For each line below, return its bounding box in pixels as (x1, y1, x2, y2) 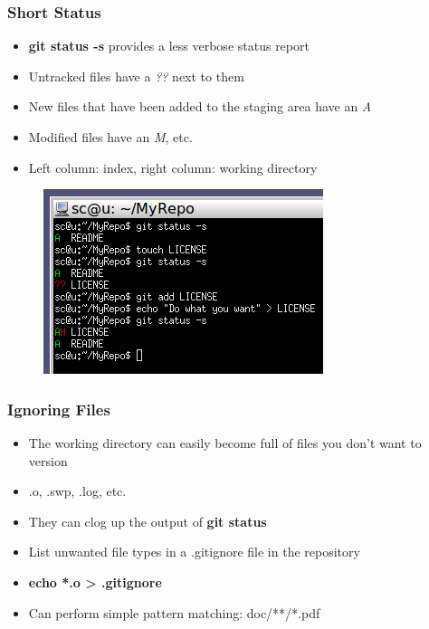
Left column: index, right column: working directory (28, 157, 318, 176)
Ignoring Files (7, 397, 110, 420)
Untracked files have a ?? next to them (28, 66, 244, 85)
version (28, 451, 68, 470)
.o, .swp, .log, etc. (28, 481, 127, 500)
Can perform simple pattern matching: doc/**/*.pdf (28, 603, 320, 622)
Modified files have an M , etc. (28, 128, 193, 146)
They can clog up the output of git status (28, 511, 267, 530)
